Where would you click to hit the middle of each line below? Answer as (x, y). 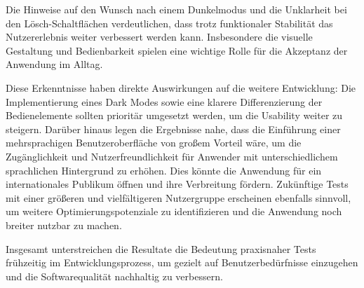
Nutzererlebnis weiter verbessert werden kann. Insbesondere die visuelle (159, 37)
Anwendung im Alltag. (54, 64)
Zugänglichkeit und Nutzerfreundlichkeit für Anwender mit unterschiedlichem (172, 156)
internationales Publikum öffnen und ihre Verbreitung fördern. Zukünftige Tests (177, 184)
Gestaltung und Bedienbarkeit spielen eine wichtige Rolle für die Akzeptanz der (177, 50)
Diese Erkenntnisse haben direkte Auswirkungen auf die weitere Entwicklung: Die (181, 87)
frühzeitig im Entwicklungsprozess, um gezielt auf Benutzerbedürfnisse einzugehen (182, 262)
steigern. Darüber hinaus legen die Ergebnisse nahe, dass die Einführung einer (173, 129)
